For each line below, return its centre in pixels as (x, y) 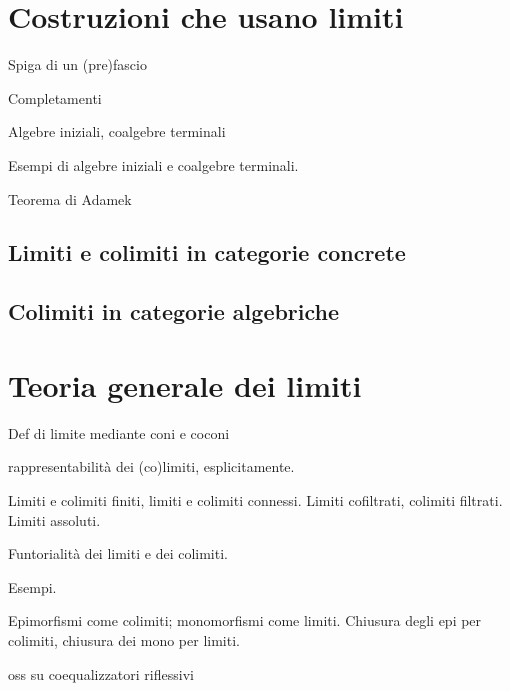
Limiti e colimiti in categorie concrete (207, 252)
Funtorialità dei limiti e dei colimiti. (118, 553)
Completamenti (55, 97)
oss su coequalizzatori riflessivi (101, 673)
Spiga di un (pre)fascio (77, 64)
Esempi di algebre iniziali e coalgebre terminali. (153, 164)
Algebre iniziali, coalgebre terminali (117, 131)
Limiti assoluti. (54, 519)
